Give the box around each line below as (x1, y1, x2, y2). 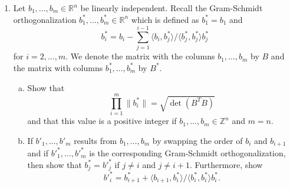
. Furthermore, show (190, 158, 263, 170)
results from (74, 134, 117, 146)
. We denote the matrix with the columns (65, 50, 215, 62)
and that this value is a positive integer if (27, 115, 177, 127)
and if (27, 146, 48, 159)
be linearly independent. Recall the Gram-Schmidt (80, 2, 263, 14)
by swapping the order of (152, 134, 243, 146)
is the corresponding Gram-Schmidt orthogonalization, (89, 146, 286, 159)
